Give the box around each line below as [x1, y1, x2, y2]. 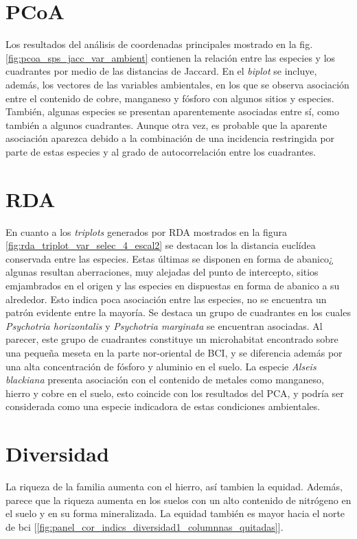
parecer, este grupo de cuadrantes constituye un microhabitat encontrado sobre [5, 332, 338, 346]
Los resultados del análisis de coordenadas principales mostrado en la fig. [5, 37, 313, 51]
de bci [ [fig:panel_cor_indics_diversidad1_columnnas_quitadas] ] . [5, 519, 284, 534]
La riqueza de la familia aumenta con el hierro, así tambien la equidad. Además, [5, 479, 343, 494]
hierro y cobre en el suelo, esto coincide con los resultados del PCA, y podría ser [5, 385, 344, 400]
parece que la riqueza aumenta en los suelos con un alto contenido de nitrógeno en [5, 492, 352, 507]
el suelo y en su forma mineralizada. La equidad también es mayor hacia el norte [5, 506, 345, 520]
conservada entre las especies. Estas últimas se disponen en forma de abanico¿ [5, 251, 334, 265]
